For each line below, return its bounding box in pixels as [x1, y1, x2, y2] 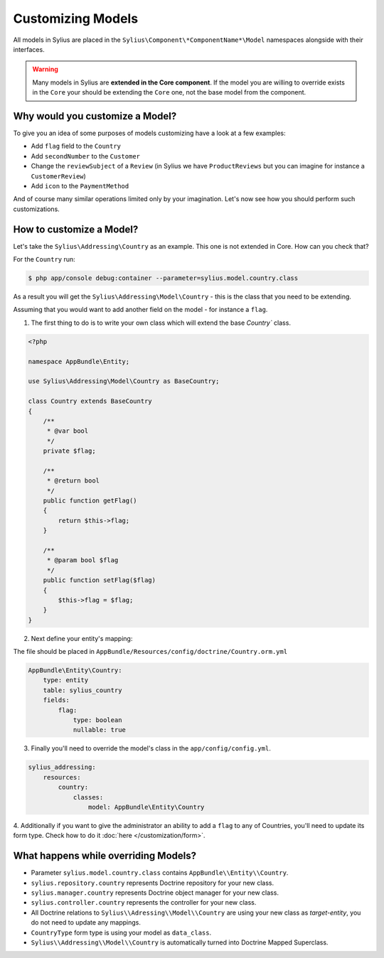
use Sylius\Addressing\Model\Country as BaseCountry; [28, 377, 220, 385]
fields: [43, 696, 70, 704]
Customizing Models [13, 11, 139, 26]
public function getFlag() [43, 497, 138, 505]
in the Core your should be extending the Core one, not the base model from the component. [32, 88, 306, 97]
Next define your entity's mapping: [31, 634, 133, 642]
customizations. [13, 205, 60, 213]
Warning [32, 65, 58, 74]
